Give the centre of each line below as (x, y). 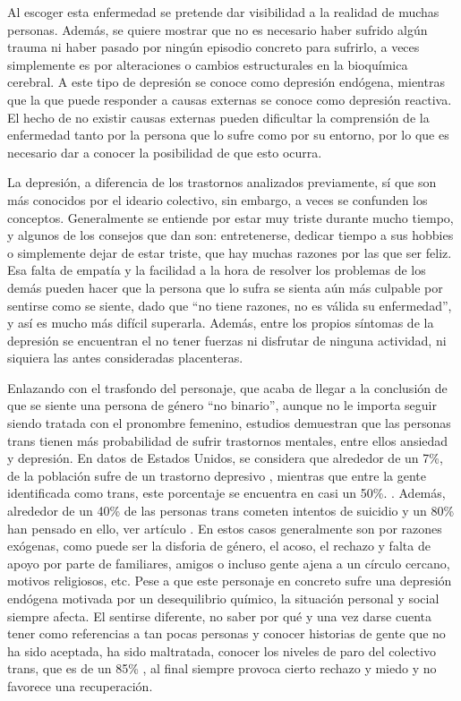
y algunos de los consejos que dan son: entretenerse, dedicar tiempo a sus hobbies (230, 235)
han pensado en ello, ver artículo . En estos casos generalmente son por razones (225, 528)
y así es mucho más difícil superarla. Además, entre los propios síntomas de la (221, 323)
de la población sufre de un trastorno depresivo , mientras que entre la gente (217, 475)
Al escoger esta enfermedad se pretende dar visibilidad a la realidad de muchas (223, 12)
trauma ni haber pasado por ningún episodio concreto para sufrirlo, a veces (213, 47)
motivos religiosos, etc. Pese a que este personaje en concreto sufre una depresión (230, 581)
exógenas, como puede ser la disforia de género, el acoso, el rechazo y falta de (219, 546)
